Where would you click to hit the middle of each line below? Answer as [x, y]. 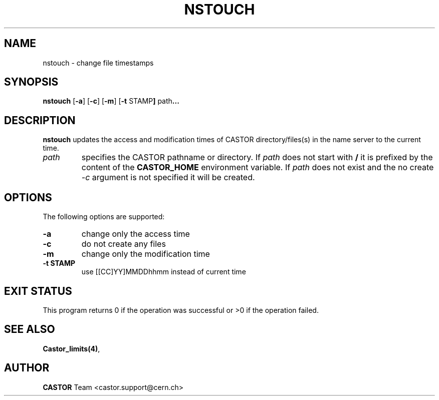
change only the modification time [146, 254]
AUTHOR [27, 368]
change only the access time [136, 234]
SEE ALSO [30, 329]
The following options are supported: [104, 217]
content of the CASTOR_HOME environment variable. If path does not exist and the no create [258, 167]
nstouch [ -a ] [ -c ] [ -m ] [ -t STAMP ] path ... [111, 101]
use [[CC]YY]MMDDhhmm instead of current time [164, 272]
